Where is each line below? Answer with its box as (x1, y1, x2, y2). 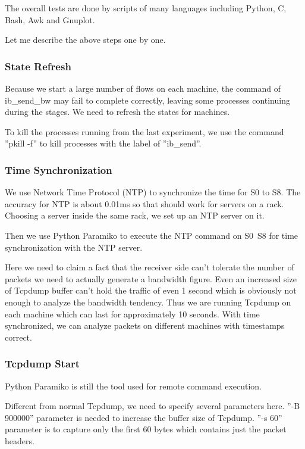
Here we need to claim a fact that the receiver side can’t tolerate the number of (5, 261, 294, 273)
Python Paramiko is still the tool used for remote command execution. (5, 379, 262, 392)
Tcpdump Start (5, 356, 80, 371)
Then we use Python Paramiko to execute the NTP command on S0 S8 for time (5, 229, 298, 241)
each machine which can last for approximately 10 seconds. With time (5, 307, 260, 320)
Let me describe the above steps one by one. (5, 33, 166, 46)
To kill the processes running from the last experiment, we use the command (5, 125, 284, 138)
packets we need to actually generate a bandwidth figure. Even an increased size (5, 272, 297, 285)
